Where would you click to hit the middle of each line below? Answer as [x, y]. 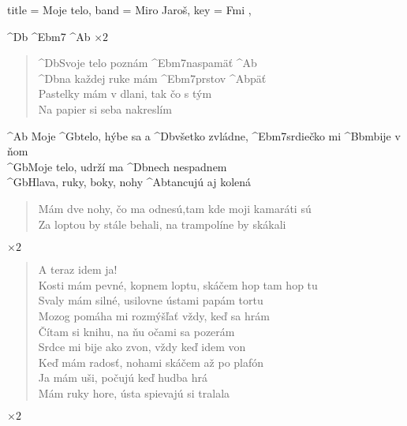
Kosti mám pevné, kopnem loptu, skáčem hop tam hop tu [178, 284]
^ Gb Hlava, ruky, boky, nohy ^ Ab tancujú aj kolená [129, 182]
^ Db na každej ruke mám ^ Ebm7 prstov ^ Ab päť [152, 78]
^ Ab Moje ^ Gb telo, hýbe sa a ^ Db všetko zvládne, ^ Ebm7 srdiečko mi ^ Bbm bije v [204, 135]
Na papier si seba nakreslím [105, 108]
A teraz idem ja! [78, 269]
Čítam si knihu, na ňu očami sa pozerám [136, 331]
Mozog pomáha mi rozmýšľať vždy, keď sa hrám [154, 315]
